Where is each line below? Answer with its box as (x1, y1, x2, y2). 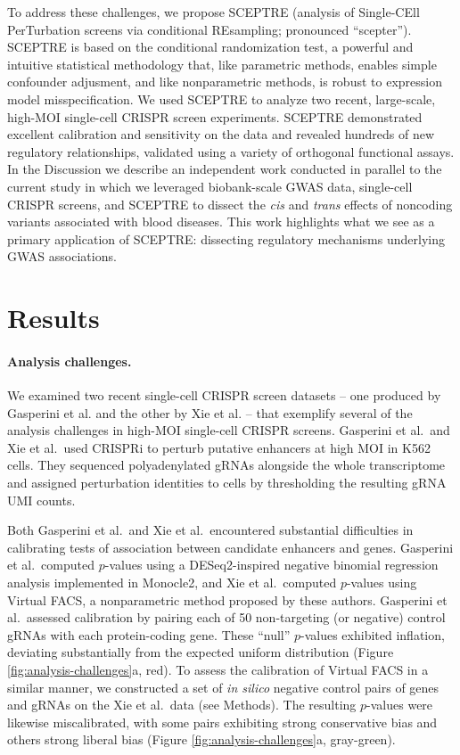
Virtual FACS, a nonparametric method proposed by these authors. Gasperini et (7, 590, 448, 609)
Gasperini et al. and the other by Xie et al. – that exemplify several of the (7, 403, 413, 422)
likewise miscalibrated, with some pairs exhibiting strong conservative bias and (7, 712, 438, 731)
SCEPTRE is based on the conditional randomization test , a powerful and (7, 37, 414, 56)
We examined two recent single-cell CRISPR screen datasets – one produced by (7, 386, 441, 405)
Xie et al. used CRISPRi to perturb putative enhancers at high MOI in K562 (7, 438, 431, 456)
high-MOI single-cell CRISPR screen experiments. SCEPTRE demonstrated (7, 107, 423, 126)
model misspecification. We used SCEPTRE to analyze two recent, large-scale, (7, 89, 436, 108)
